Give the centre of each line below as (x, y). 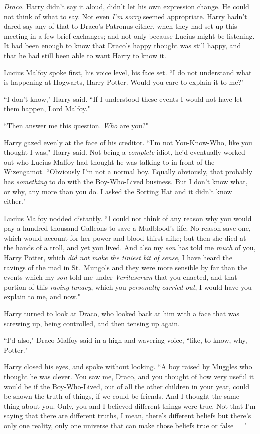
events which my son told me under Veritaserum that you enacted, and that (121, 277)
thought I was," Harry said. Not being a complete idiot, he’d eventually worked (125, 152)
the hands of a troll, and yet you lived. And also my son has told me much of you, (130, 247)
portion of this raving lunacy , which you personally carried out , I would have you (128, 286)
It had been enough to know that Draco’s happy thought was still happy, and (123, 45)
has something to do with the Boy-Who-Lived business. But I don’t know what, (126, 181)
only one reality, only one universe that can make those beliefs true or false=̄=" (126, 425)
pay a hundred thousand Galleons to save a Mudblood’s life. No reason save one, (127, 228)
